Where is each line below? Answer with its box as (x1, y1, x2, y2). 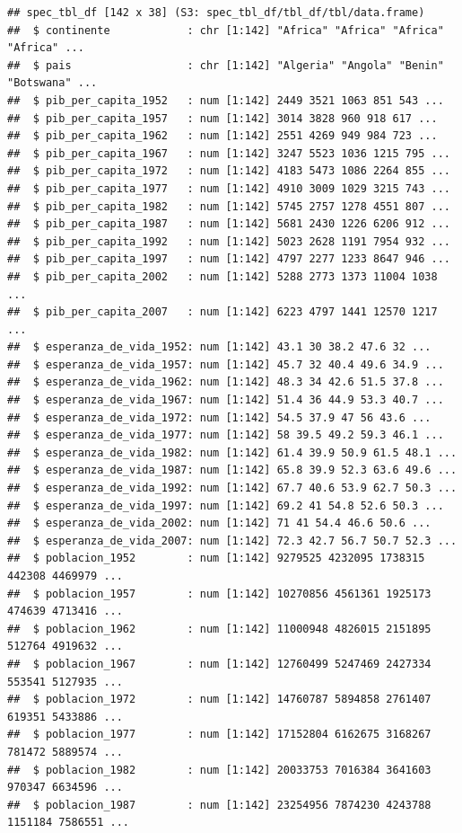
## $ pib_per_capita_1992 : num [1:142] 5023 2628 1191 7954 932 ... (7, 235, 450, 248)
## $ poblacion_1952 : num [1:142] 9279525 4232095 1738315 (7, 552, 425, 565)
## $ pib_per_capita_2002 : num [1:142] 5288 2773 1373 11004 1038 (7, 270, 438, 283)
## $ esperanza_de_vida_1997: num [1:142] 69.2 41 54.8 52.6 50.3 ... (7, 499, 444, 512)
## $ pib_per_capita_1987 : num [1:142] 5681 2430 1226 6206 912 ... (7, 217, 450, 231)
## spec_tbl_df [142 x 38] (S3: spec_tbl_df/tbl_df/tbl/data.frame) (7, 6, 425, 19)
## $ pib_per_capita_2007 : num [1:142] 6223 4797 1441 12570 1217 (7, 306, 438, 319)
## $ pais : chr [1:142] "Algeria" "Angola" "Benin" (7, 58, 444, 72)
